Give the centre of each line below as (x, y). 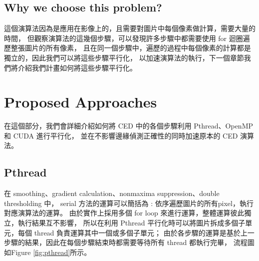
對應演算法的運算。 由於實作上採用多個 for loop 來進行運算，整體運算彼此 (124, 213)
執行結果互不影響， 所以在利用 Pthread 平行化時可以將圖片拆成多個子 (131, 223)
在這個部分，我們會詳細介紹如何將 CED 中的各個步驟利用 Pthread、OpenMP (129, 126)
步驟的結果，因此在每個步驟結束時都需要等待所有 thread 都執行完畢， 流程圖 (129, 242)
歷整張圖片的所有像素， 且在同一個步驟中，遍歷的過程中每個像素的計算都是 (128, 48)
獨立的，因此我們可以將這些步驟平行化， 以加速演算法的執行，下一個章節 (124, 57)
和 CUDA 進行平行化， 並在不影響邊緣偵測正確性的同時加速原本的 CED (121, 135)
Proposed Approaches (81, 102)
